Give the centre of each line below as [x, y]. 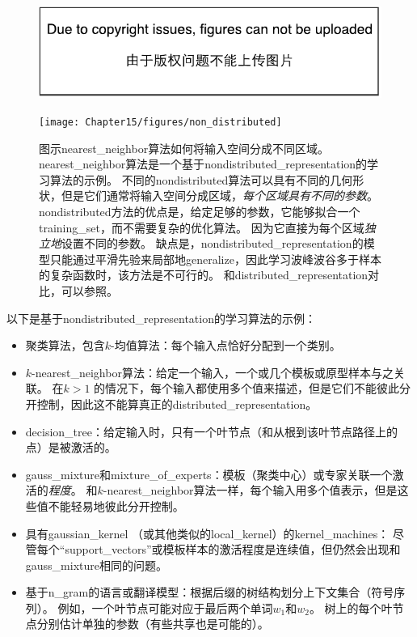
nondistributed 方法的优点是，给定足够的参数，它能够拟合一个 [200, 211]
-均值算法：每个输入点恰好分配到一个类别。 [226, 345]
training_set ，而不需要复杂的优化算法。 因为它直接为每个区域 [202, 227]
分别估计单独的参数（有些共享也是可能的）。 [153, 624]
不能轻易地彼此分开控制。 [116, 505]
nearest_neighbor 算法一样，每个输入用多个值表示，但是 [252, 490]
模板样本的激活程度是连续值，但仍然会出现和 [282, 549]
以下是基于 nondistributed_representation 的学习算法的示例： [161, 318]
